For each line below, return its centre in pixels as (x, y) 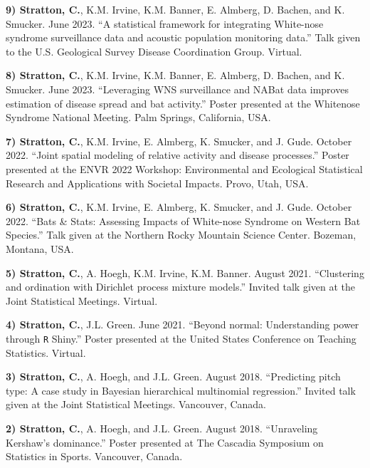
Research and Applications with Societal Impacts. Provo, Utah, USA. (157, 183)
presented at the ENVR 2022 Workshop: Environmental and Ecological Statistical (184, 168)
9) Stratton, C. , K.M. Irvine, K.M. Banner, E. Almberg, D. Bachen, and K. (175, 9)
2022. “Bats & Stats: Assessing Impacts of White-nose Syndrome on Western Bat (183, 220)
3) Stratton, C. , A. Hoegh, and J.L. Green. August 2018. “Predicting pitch (173, 376)
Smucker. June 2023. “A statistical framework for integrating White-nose (165, 23)
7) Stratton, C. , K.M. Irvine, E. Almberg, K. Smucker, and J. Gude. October (179, 141)
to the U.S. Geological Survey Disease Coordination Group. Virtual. (154, 51)
